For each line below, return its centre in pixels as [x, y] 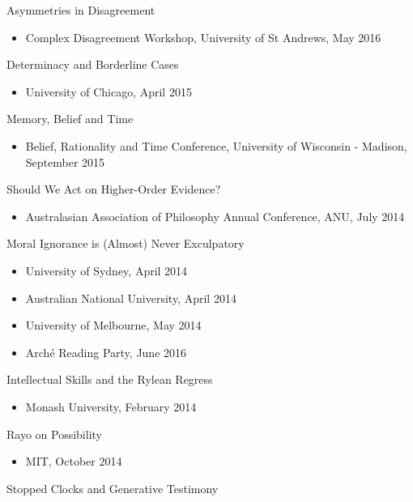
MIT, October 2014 [74, 461]
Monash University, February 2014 [111, 406]
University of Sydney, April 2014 [106, 270]
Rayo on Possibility [54, 434]
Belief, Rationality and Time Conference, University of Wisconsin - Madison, [216, 145]
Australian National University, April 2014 [131, 298]
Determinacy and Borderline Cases [93, 64]
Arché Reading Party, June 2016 [106, 352]
